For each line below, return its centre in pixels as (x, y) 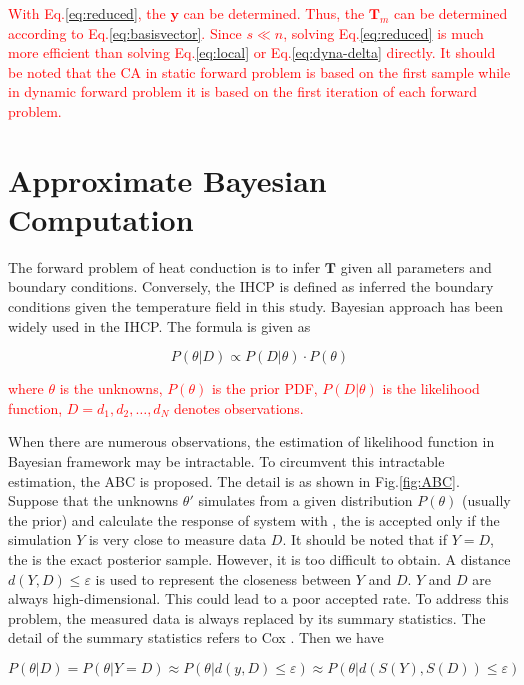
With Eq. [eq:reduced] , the (87, 13)
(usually (486, 500)
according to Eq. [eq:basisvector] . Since (125, 32)
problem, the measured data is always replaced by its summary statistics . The (247, 617)
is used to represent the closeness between (223, 578)
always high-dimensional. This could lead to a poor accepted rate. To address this (258, 598)
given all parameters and (416, 266)
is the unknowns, (111, 388)
